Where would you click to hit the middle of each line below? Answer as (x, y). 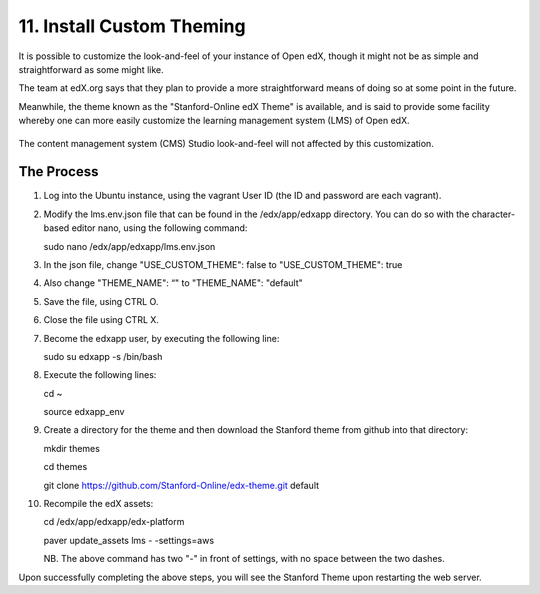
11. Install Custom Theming (132, 26)
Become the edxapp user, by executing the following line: (161, 338)
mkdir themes (71, 448)
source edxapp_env (84, 412)
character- (493, 214)
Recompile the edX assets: (98, 504)
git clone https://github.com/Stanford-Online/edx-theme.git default (181, 485)
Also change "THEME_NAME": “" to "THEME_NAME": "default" (173, 283)
